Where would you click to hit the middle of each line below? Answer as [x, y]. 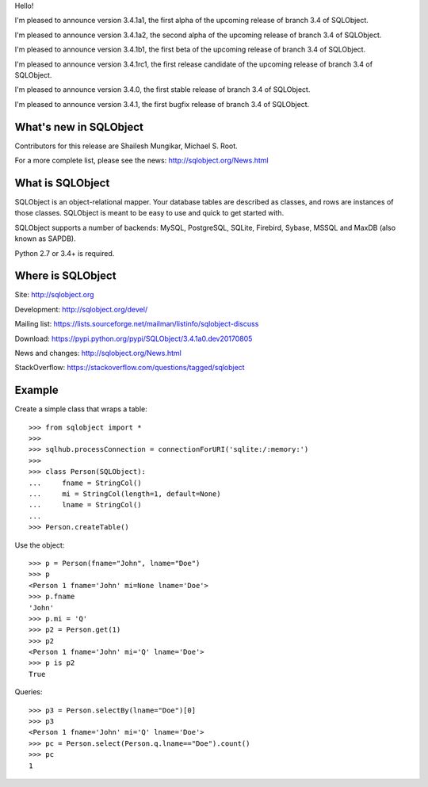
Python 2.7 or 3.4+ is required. [65, 253]
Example [36, 390]
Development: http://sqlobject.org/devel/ [81, 309]
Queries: [29, 692]
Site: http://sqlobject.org [54, 295]
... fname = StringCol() [85, 483]
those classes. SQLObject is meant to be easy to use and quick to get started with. [149, 213]
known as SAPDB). [45, 239]
